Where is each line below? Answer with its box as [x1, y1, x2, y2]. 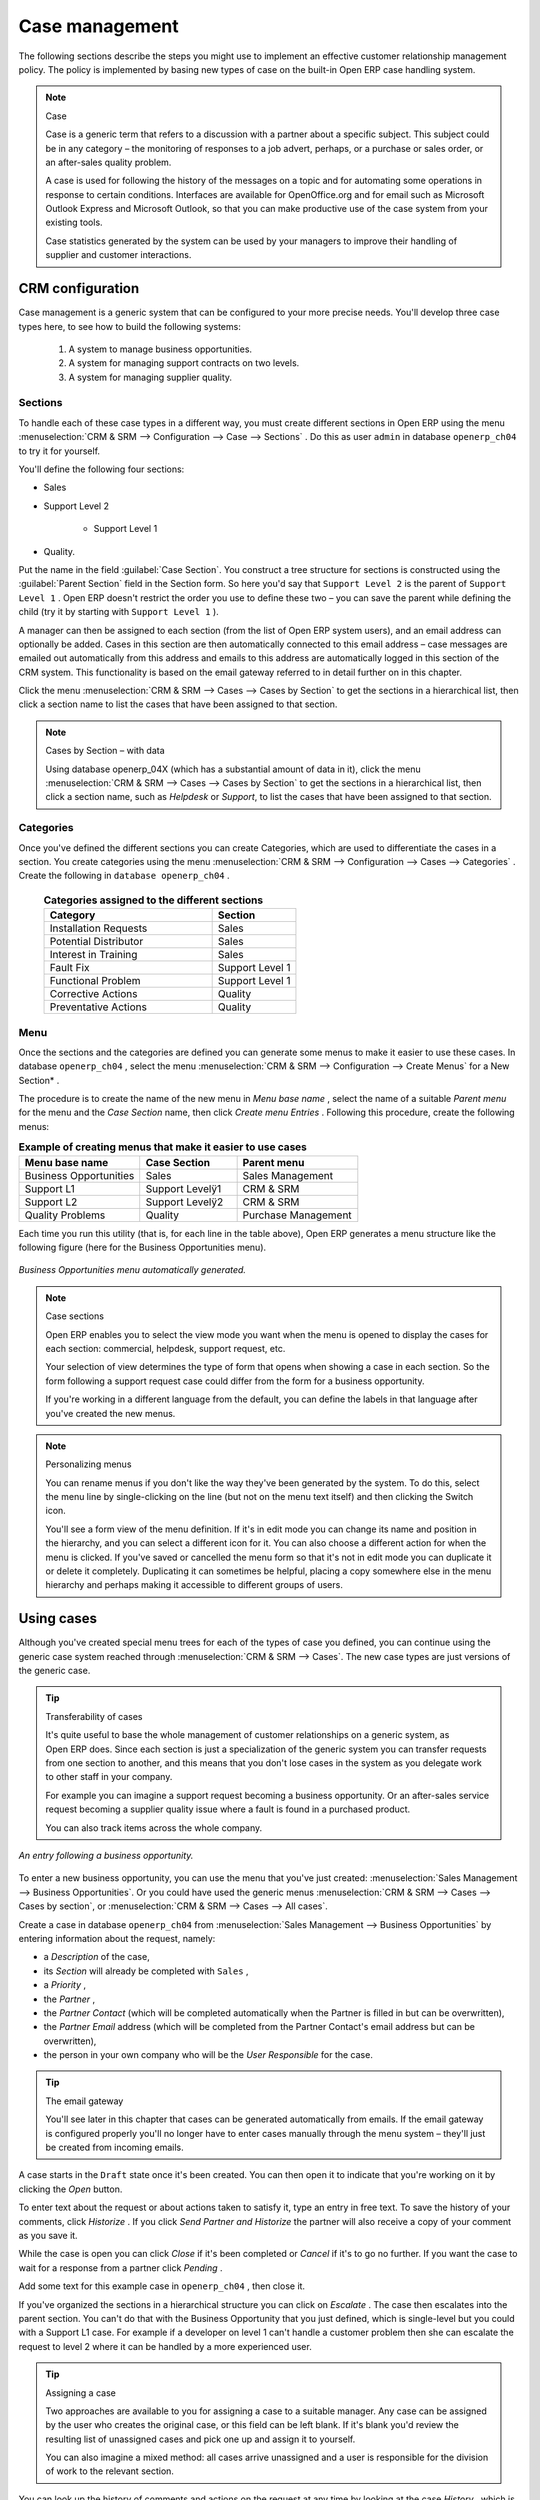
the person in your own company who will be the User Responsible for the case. [43, 2049, 374, 2061]
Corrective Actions [49, 987, 138, 1001]
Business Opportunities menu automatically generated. [18, 1264, 247, 1276]
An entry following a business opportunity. [18, 1850, 194, 1861]
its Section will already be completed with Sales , [43, 1965, 249, 1977]
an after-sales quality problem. [45, 156, 172, 168]
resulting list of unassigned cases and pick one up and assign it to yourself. [45, 2433, 356, 2445]
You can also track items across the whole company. [45, 1821, 263, 1834]
